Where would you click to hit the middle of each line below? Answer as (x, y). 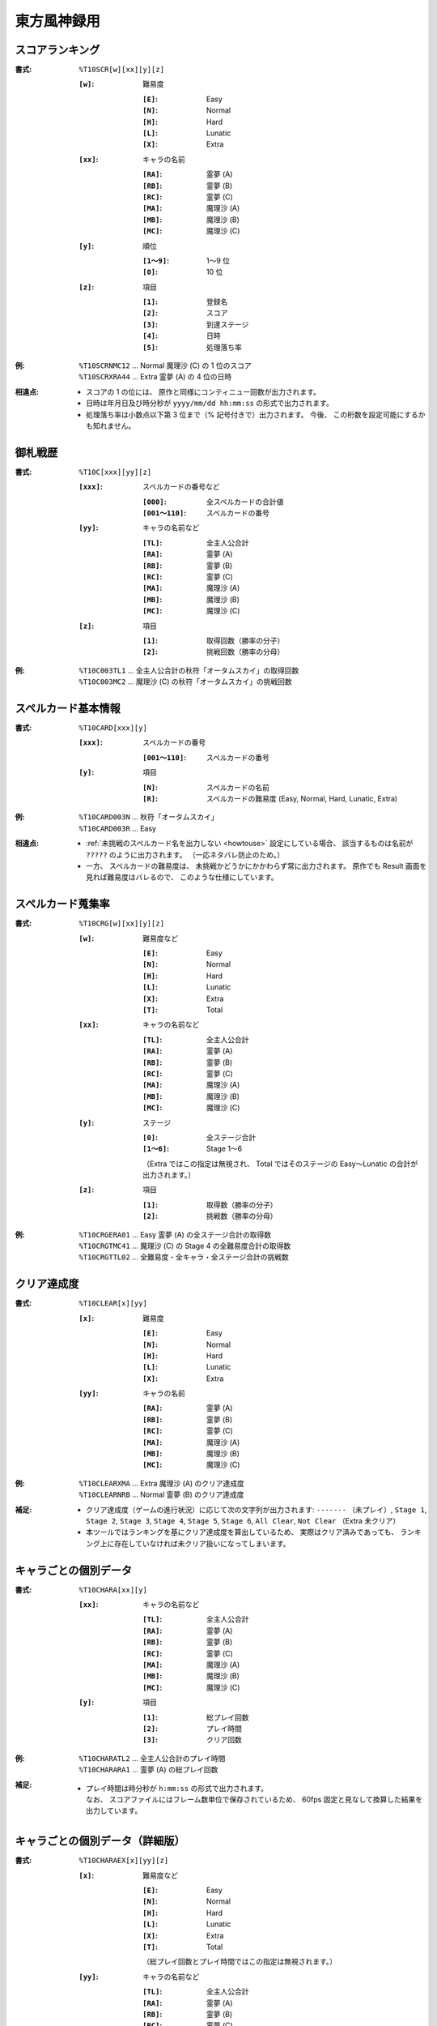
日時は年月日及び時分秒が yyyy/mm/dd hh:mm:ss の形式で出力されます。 (210, 403)
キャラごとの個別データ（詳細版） (100, 1841)
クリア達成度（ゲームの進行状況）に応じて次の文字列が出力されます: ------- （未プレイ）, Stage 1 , (257, 1509)
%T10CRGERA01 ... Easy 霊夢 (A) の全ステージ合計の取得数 (175, 1234)
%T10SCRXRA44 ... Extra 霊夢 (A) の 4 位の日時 (155, 377)
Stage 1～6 (225, 1149)
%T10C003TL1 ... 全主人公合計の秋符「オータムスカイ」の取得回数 (189, 670)
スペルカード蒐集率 (62, 904)
